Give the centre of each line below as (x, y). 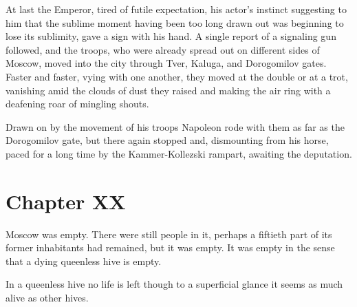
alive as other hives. (47, 298)
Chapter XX (66, 201)
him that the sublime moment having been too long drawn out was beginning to (175, 22)
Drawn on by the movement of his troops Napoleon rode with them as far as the (175, 126)
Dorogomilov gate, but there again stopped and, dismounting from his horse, (167, 140)
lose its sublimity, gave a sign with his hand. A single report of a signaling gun (171, 36)
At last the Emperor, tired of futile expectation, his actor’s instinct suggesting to (176, 9)
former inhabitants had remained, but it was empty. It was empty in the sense (170, 247)
